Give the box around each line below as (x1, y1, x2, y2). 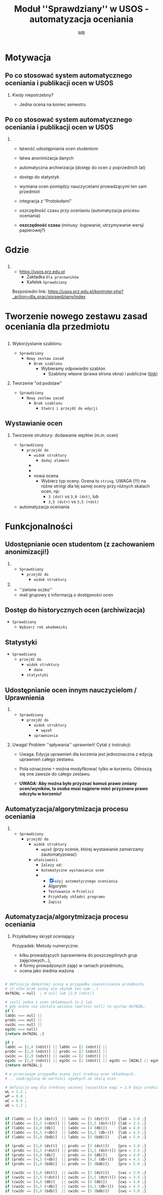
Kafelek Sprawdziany (26, 279, 67, 285)
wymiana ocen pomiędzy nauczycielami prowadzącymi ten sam (19, 183, 147, 189)
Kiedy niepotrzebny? (12, 92, 54, 98)
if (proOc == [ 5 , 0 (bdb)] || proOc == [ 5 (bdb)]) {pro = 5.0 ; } (5, 1161, 147, 1167)
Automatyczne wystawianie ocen (41, 867, 104, 873)
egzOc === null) (5, 1027, 38, 1032)
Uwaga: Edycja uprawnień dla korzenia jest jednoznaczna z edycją (19, 751, 153, 757)
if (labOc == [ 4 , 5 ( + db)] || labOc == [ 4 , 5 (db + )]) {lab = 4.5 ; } (5, 1130, 147, 1135)
